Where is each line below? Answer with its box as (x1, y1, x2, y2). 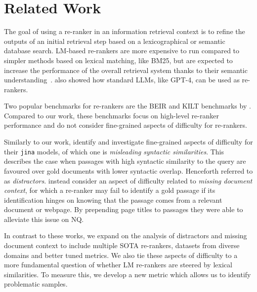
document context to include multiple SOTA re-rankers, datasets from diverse (4, 240, 240, 251)
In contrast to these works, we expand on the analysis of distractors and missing (4, 230, 247, 241)
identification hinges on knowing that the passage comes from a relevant (4, 194, 222, 205)
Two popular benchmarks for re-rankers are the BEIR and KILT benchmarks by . (4, 101, 251, 111)
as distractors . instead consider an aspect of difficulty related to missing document (4, 175, 253, 185)
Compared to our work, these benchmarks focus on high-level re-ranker (4, 110, 219, 120)
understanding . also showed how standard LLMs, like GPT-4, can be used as (4, 74, 240, 85)
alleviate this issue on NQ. (4, 214, 84, 224)
